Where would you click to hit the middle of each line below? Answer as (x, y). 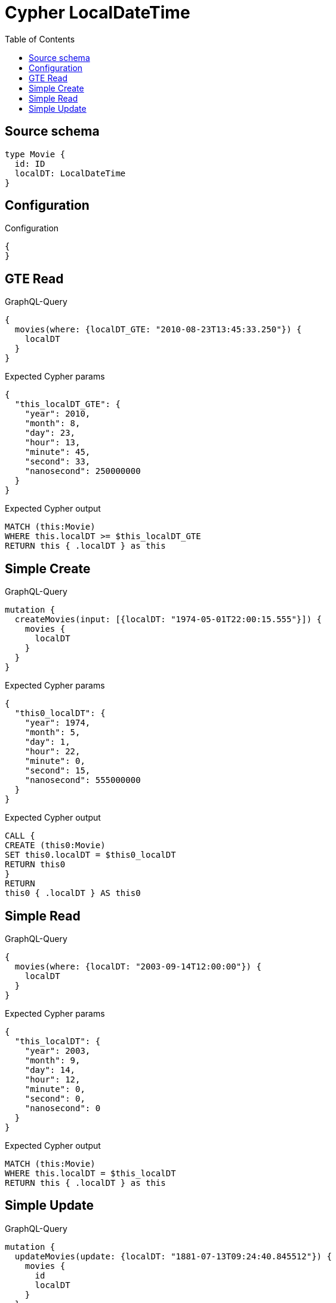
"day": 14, (50, 1070)
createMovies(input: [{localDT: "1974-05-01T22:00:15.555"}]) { (168, 620)
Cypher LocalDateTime (98, 13)
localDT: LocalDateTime (70, 173)
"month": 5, (53, 732)
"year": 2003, (58, 1050)
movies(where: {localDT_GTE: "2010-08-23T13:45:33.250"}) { (158, 330)
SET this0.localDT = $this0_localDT (90, 855)
